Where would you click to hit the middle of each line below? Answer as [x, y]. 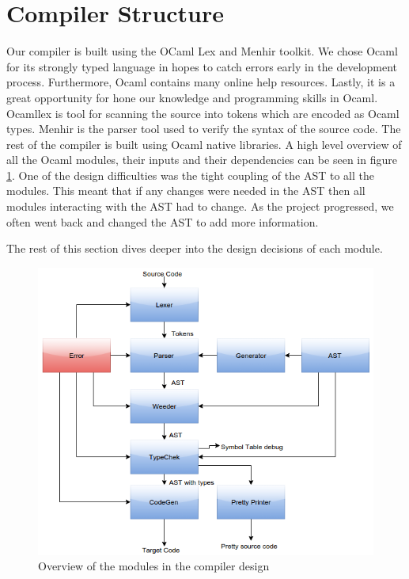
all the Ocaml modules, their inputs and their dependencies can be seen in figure [202, 160]
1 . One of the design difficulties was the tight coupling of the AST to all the [190, 175]
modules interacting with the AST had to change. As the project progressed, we [200, 206]
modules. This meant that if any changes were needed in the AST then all [186, 190]
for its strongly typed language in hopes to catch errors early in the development [202, 66]
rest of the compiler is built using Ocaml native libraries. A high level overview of [204, 144]
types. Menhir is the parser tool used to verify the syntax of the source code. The [204, 129]
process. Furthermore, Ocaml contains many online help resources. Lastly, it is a [201, 82]
